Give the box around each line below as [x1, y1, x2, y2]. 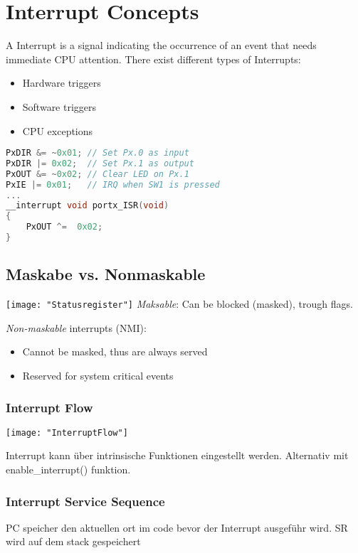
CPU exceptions [22, 123, 93, 138]
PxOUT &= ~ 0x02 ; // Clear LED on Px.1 [6, 168, 189, 179]
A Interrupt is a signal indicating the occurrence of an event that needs [6, 38, 317, 53]
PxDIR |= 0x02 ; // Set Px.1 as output [6, 158, 194, 168]
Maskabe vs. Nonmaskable [6, 263, 206, 285]
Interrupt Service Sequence [6, 492, 165, 510]
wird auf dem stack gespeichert [6, 534, 141, 549]
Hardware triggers [22, 75, 101, 90]
